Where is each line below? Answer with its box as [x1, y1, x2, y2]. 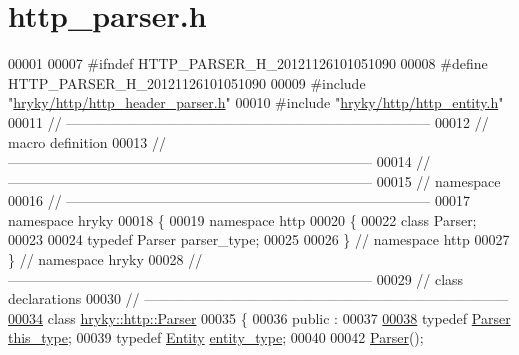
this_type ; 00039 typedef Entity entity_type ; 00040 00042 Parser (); [8, 327, 424, 348]
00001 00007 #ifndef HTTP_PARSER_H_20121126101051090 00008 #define [8, 53, 488, 74]
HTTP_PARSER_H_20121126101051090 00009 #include [8, 72, 366, 93]
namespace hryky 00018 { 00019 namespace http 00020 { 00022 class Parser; [8, 209, 477, 230]
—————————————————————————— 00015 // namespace [8, 170, 501, 191]
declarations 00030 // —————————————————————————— [8, 288, 509, 309]
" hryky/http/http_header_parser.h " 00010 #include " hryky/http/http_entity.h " [8, 92, 504, 113]
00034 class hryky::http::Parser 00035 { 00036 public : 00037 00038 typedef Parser [8, 307, 511, 328]
